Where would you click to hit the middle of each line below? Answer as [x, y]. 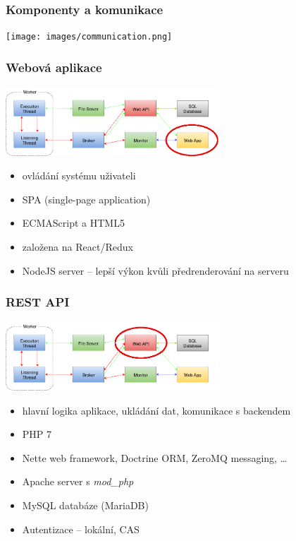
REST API [38, 302]
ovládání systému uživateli [79, 176]
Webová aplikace [54, 67]
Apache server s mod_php [78, 481]
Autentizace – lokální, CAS [81, 529]
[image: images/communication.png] [89, 37]
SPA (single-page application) [86, 199]
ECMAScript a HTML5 [73, 223]
